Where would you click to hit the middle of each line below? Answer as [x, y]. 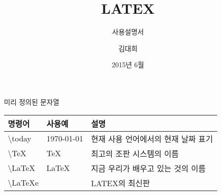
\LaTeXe [23, 182]
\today [20, 138]
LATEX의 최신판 [121, 183]
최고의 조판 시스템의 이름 [135, 153]
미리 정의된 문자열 [32, 101]
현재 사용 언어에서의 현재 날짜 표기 [152, 139]
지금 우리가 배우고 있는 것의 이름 [148, 168]
